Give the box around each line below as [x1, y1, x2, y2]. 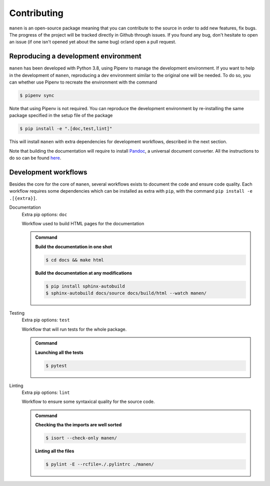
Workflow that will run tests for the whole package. [21, 326, 127, 332]
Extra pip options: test [21, 317, 70, 323]
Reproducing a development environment [9, 52, 142, 61]
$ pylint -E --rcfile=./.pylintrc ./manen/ [45, 461, 154, 467]
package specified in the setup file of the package [9, 113, 113, 119]
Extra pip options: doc [21, 211, 67, 217]
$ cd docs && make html [45, 257, 104, 263]
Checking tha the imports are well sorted [35, 422, 122, 428]
